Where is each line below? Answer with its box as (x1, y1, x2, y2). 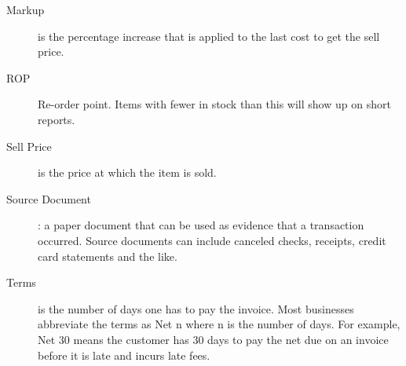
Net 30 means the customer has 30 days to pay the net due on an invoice (38, 331, 389, 347)
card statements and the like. (38, 247, 177, 264)
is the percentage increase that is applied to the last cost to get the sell (38, 27, 380, 44)
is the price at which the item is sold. (38, 164, 217, 181)
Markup (6, 2, 45, 17)
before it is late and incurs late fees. (38, 346, 210, 363)
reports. (38, 111, 75, 127)
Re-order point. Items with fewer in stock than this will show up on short (38, 96, 391, 112)
